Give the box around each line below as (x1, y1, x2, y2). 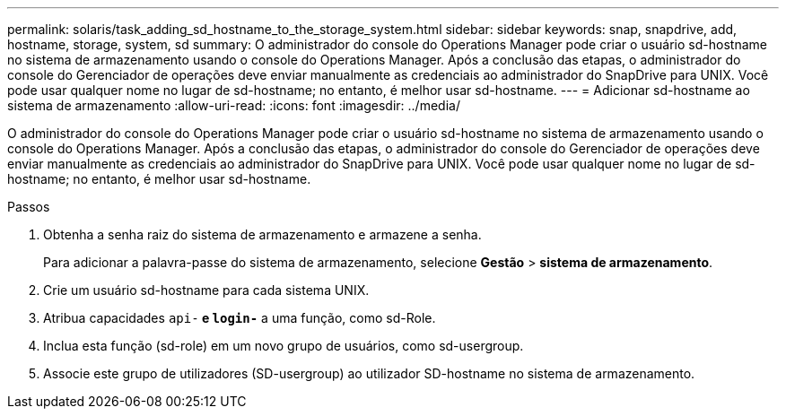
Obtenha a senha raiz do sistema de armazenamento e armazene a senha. (43, 227, 482, 242)
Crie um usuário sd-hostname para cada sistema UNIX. (43, 282, 370, 298)
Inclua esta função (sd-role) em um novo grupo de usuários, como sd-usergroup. (43, 338, 524, 353)
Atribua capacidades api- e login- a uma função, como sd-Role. (43, 310, 436, 325)
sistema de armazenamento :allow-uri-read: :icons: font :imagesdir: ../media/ (7, 98, 460, 113)
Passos (7, 199, 50, 214)
